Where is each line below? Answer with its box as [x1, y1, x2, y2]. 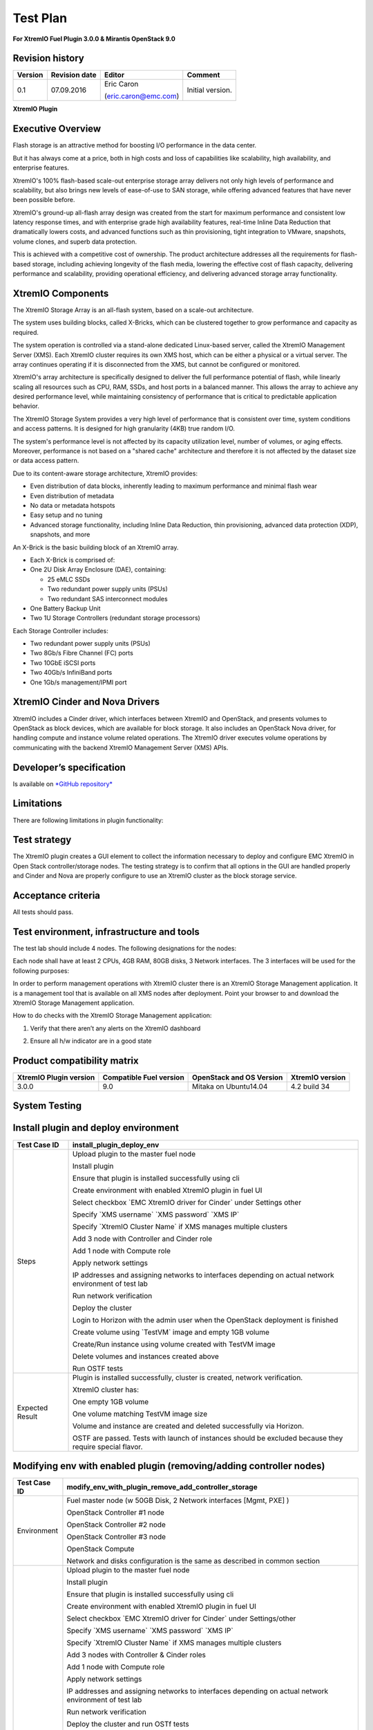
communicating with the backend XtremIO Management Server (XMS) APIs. [12, 743, 229, 752]
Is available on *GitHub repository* [12, 779, 113, 788]
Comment [186, 70, 220, 80]
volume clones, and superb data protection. [12, 237, 137, 246]
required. [12, 328, 39, 336]
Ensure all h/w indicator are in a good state [30, 1037, 152, 1045]
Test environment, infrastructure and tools [12, 926, 200, 938]
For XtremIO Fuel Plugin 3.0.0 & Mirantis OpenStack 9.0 [12, 35, 175, 43]
